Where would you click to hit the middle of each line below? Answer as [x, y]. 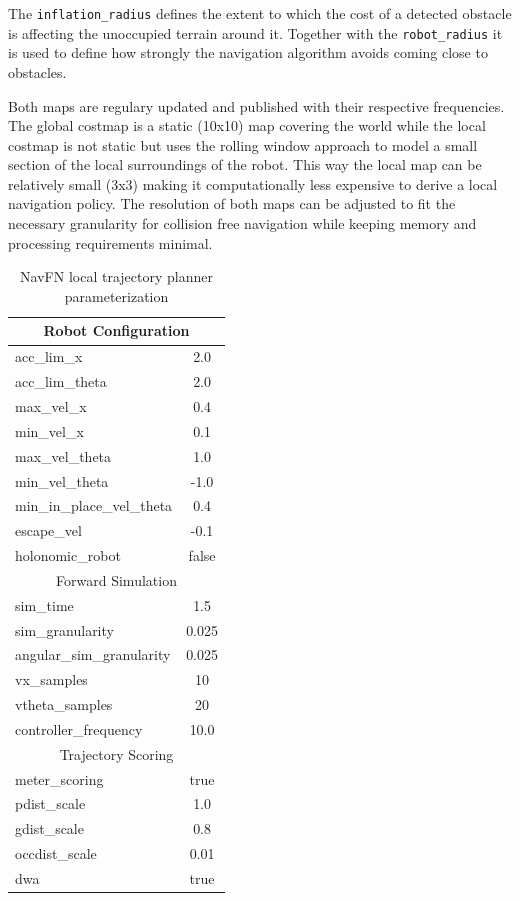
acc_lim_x [49, 356]
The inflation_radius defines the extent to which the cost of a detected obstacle [260, 13]
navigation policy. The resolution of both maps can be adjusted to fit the [232, 203]
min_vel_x [49, 430]
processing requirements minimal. [110, 242]
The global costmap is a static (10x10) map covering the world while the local [247, 125]
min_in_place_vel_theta [94, 505]
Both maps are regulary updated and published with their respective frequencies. [256, 105]
